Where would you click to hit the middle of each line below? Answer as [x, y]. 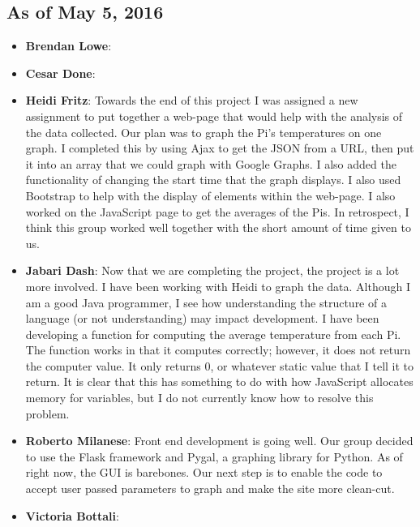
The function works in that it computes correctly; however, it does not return [218, 350]
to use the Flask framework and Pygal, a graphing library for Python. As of [214, 456]
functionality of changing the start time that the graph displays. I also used [213, 180]
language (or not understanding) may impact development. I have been [202, 318]
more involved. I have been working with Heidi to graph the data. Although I [218, 286]
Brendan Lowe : [69, 46]
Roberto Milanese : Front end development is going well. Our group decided [219, 441]
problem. [47, 413]
